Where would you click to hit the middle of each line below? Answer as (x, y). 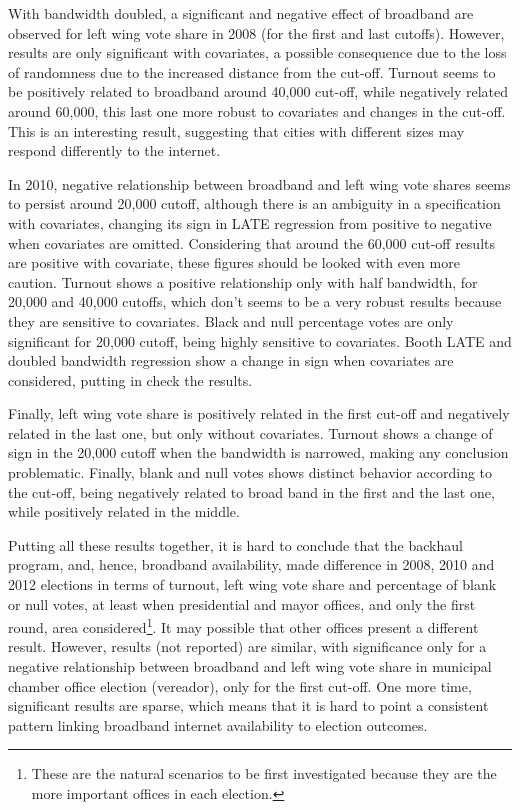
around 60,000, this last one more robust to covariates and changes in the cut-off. (257, 110)
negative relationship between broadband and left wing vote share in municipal (250, 666)
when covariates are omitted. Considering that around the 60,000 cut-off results (251, 242)
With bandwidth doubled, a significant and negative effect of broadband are (241, 13)
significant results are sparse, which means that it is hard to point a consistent (248, 705)
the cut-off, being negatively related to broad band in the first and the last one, (251, 491)
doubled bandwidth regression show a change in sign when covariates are (231, 360)
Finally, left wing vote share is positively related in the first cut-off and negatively (259, 413)
